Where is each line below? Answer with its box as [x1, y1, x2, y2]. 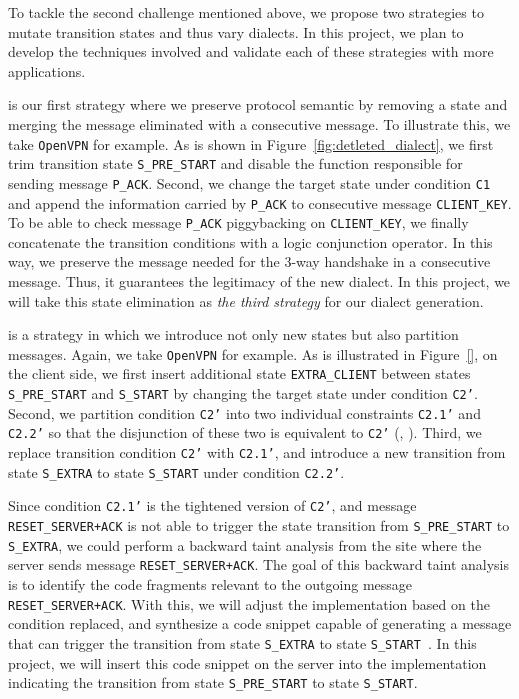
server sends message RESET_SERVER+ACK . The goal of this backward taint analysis [8, 554, 510, 575]
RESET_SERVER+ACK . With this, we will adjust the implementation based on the [8, 593, 490, 614]
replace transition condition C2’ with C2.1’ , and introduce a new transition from [8, 442, 506, 463]
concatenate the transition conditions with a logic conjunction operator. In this [8, 231, 493, 252]
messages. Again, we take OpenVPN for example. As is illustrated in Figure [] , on [8, 343, 498, 364]
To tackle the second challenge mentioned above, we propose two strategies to [8, 2, 484, 22]
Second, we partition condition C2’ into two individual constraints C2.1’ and [8, 402, 481, 423]
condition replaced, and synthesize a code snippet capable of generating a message [8, 613, 512, 634]
